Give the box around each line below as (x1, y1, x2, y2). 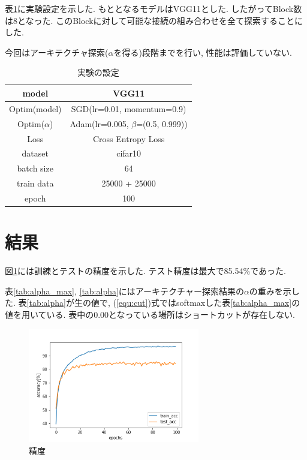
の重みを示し (249, 284, 300, 297)
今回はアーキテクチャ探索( (5, 46, 109, 58)
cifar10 (116, 147, 142, 160)
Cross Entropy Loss (92, 132, 165, 145)
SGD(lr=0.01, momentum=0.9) (71, 102, 186, 115)
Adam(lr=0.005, (70, 117, 129, 130)
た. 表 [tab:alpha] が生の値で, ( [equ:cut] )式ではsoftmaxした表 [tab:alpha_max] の (5, 296, 300, 309)
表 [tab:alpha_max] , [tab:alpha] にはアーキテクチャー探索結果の (5, 284, 244, 297)
